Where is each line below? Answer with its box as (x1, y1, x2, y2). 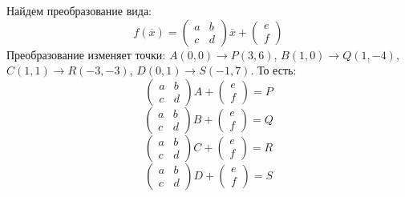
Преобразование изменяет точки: (6, 46, 166, 62)
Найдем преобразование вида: (6, 2, 152, 19)
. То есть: (250, 62, 297, 78)
